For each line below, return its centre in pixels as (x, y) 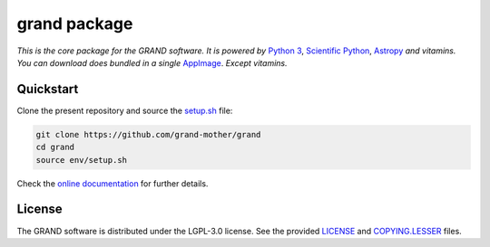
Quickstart (48, 89)
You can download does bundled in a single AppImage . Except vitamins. (152, 62)
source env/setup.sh (81, 160)
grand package (75, 24)
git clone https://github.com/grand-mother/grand (148, 134)
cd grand (55, 147)
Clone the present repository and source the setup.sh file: (125, 110)
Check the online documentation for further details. (113, 183)
